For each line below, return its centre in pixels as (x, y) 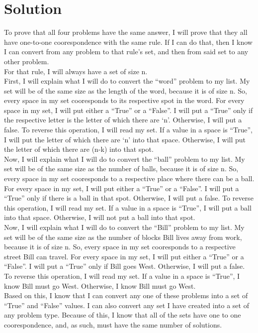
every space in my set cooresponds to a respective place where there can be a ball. (129, 178)
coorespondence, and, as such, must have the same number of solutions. (113, 324)
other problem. (27, 61)
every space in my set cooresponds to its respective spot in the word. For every (124, 100)
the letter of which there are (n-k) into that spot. (79, 149)
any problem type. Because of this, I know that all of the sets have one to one (123, 315)
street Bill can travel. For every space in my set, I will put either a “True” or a (124, 256)
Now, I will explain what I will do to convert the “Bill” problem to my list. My (124, 227)
